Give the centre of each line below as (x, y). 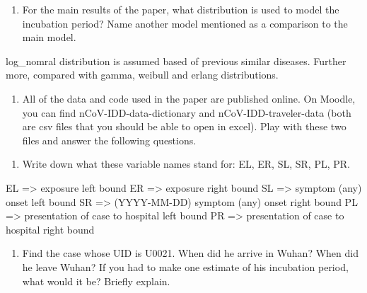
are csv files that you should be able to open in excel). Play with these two (184, 126)
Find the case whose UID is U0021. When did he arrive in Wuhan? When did (190, 253)
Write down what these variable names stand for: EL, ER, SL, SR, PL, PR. (186, 164)
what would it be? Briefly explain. (96, 281)
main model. (49, 37)
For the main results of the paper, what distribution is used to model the (181, 9)
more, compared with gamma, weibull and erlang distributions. (142, 75)
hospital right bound (50, 229)
